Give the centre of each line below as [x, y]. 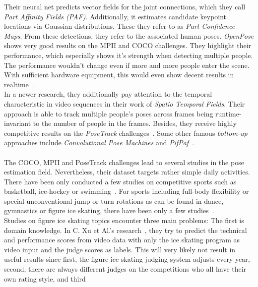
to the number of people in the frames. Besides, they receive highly [135, 123]
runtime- [228, 113]
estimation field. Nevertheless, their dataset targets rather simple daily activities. [127, 172]
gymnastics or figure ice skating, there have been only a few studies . [109, 210]
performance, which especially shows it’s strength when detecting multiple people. [129, 55]
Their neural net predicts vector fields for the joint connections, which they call [125, 6]
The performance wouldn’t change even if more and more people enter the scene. [127, 65]
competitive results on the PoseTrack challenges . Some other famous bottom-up [126, 133]
